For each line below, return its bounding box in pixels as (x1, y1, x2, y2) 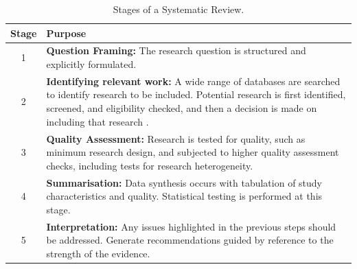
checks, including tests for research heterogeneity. (46, 158, 253, 172)
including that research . (46, 114, 149, 128)
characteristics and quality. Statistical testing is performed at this (46, 189, 323, 203)
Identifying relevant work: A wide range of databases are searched (46, 73, 341, 88)
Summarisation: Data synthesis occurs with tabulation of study (46, 175, 323, 189)
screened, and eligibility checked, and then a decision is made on (46, 101, 317, 115)
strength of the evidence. (46, 246, 150, 260)
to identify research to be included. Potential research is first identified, (46, 87, 346, 102)
